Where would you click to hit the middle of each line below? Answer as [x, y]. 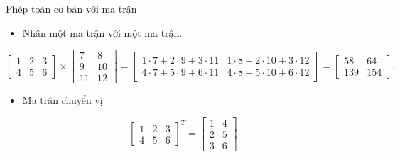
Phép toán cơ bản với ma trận [71, 8]
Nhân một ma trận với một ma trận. [102, 32]
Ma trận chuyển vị [63, 100]
